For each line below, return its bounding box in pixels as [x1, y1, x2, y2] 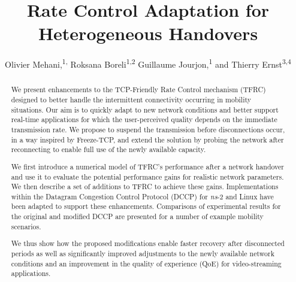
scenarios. [11, 221, 41, 231]
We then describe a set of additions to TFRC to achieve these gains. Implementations [11, 181, 279, 192]
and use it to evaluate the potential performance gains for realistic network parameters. [11, 171, 284, 181]
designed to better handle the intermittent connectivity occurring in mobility [11, 95, 252, 105]
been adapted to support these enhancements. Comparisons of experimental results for [11, 201, 281, 211]
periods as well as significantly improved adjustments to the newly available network [11, 248, 274, 258]
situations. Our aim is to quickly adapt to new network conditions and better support [11, 104, 279, 114]
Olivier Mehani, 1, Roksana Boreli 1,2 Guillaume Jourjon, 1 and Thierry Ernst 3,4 [5, 56, 291, 70]
